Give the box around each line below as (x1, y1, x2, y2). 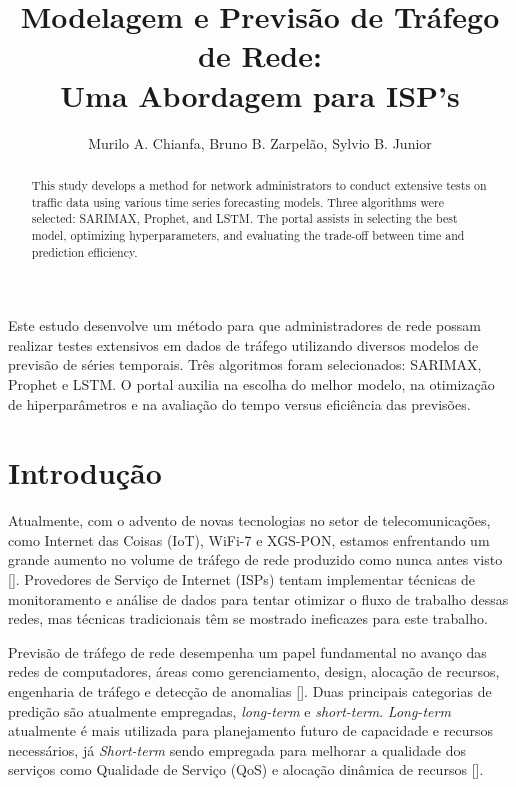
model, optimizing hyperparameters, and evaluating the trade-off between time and (31, 226, 465, 243)
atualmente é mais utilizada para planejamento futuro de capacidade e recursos (8, 720, 493, 741)
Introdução (8, 452, 162, 493)
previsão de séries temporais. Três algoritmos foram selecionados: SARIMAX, (8, 354, 482, 375)
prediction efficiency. (31, 243, 138, 260)
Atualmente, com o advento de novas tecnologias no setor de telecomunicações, (8, 510, 491, 531)
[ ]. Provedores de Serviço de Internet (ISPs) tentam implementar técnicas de (8, 569, 476, 590)
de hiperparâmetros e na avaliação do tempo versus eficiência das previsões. (8, 393, 471, 414)
